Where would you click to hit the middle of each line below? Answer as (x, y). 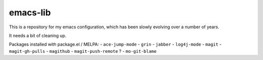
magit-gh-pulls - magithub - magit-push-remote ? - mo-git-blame (83, 51)
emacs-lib (30, 12)
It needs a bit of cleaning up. (38, 36)
